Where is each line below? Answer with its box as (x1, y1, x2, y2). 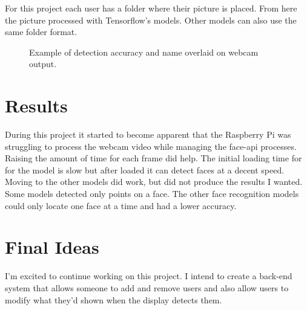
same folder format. (5, 25, 78, 38)
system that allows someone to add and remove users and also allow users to (5, 281, 289, 294)
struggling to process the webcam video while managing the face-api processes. (5, 140, 297, 152)
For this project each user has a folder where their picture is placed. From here (5, 2, 297, 14)
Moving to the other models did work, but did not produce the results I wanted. (5, 175, 303, 188)
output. (29, 57, 57, 70)
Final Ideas (5, 234, 99, 259)
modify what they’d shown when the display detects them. (5, 293, 222, 306)
